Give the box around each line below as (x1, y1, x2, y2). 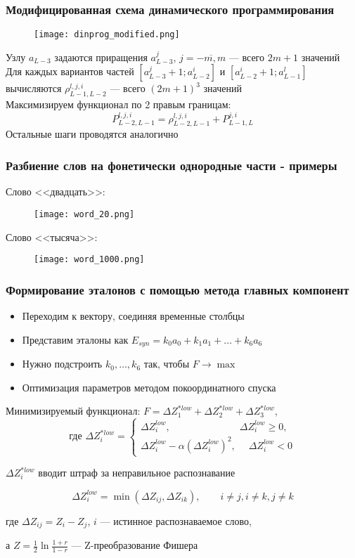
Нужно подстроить (22, 356, 103, 371)
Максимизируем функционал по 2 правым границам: (6, 97, 231, 112)
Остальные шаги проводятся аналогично (6, 126, 179, 141)
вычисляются (6, 81, 62, 96)
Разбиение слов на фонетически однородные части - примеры (6, 156, 337, 174)
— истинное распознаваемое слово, (100, 513, 252, 528)
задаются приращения (54, 49, 148, 64)
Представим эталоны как (22, 332, 129, 346)
